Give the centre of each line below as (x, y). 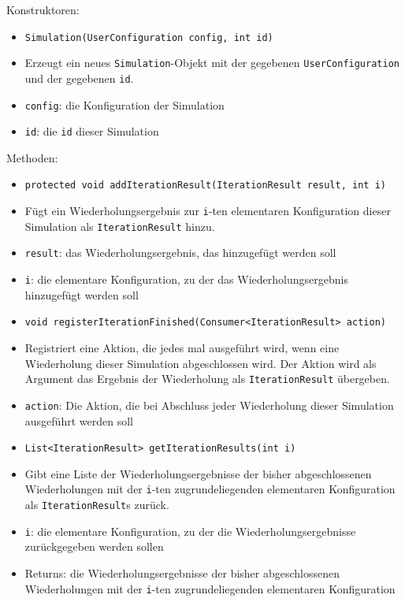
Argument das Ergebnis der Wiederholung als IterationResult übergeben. (207, 379)
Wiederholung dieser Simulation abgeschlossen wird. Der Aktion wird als (201, 363)
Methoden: (32, 157)
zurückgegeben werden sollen (94, 546)
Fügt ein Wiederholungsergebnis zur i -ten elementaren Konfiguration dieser (208, 211)
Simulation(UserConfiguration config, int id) (149, 37)
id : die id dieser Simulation (92, 131)
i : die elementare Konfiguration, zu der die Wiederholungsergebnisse (190, 531)
